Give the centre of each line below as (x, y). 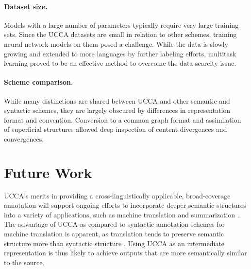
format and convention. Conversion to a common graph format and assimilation (123, 119)
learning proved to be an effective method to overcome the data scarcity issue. (120, 63)
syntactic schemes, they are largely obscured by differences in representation (117, 110)
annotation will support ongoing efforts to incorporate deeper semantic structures (125, 205)
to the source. (24, 262)
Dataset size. (26, 6)
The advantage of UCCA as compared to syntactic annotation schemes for (114, 224)
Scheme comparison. (39, 82)
